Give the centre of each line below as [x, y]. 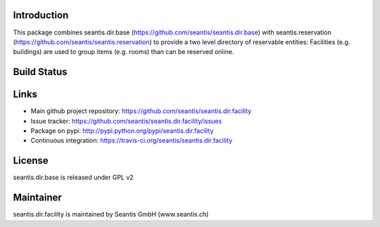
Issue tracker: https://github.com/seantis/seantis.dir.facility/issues [126, 121]
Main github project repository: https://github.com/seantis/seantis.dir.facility [141, 111]
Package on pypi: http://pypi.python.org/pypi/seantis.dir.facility [122, 131]
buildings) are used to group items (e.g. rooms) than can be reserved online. [123, 52]
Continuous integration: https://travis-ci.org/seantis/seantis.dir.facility [132, 141]
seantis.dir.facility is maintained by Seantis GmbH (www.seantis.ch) [111, 214]
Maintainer [38, 198]
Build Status [40, 72]
